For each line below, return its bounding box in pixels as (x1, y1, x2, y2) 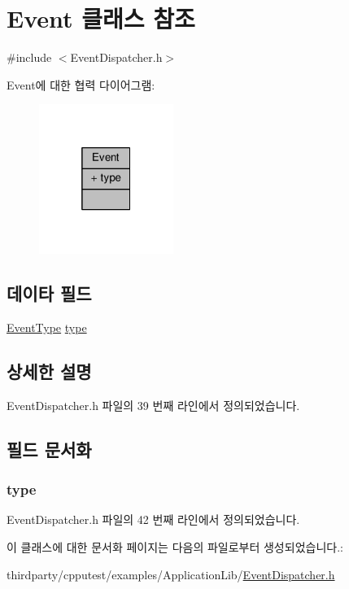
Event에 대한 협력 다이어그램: (7, 76, 155, 93)
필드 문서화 (7, 436, 92, 461)
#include (7, 49, 52, 66)
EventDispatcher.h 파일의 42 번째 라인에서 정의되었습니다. (7, 511, 300, 528)
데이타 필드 (7, 281, 92, 306)
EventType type (7, 318, 87, 335)
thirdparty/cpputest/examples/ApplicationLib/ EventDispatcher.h (7, 565, 335, 582)
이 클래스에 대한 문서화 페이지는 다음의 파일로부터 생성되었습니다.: (7, 538, 343, 555)
